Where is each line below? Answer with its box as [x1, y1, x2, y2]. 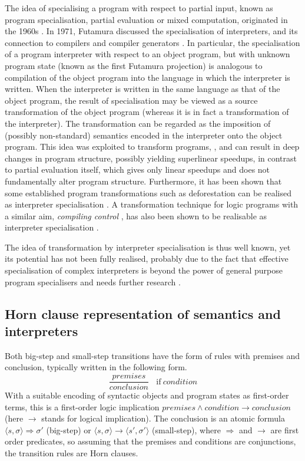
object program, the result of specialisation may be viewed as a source [5, 94, 258, 106]
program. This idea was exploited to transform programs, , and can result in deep [5, 140, 300, 153]
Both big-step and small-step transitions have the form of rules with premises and [5, 349, 300, 361]
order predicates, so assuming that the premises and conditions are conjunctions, [5, 435, 296, 447]
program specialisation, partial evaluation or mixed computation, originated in [5, 13, 288, 25]
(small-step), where [152, 423, 221, 436]
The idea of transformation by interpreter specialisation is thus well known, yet [5, 241, 291, 253]
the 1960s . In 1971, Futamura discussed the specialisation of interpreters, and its [5, 25, 298, 37]
